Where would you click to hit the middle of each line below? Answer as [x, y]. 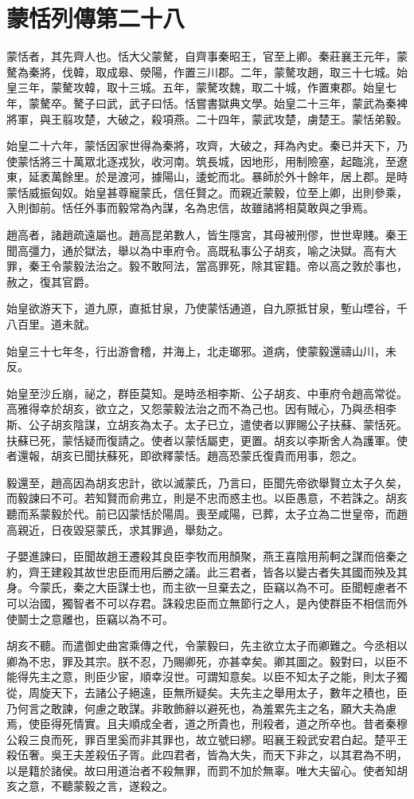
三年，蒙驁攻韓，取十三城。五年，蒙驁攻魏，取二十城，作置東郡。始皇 [201, 87]
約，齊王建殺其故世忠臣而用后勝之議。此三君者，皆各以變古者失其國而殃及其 [207, 571]
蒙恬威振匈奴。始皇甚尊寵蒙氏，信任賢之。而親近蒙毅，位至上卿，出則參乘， [207, 192]
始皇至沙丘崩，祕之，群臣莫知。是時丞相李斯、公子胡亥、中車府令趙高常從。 [207, 393]
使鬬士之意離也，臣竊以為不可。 [90, 618]
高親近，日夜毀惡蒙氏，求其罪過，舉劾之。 [118, 529]
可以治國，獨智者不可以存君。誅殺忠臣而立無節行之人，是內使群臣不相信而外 [207, 602]
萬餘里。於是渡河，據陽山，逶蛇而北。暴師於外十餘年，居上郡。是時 [229, 177]
